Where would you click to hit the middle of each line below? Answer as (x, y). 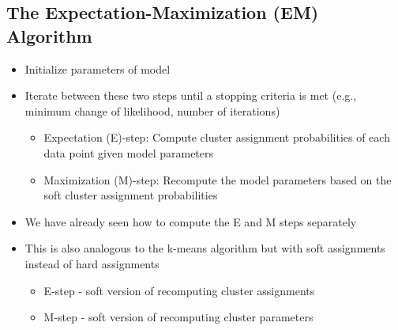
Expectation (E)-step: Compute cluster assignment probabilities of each (217, 137)
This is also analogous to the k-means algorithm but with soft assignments (205, 248)
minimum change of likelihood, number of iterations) (152, 110)
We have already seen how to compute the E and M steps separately (191, 221)
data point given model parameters (129, 152)
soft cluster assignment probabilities (131, 195)
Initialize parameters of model (98, 68)
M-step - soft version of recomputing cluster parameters (178, 317)
